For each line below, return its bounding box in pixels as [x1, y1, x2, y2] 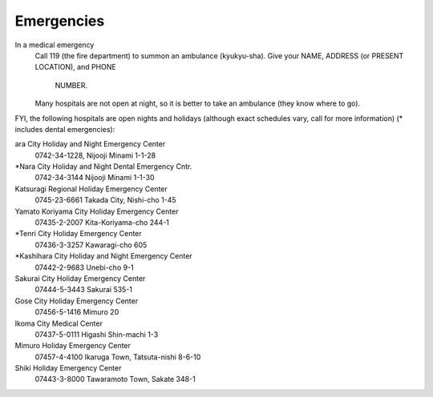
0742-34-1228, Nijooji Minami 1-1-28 [34, 150, 156, 160]
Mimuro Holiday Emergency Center [14, 341, 132, 351]
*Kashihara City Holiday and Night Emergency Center [14, 251, 192, 261]
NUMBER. [55, 80, 88, 90]
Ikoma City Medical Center [14, 319, 103, 328]
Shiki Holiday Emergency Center [14, 363, 122, 373]
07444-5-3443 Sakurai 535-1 [34, 285, 132, 295]
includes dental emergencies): [14, 124, 115, 134]
